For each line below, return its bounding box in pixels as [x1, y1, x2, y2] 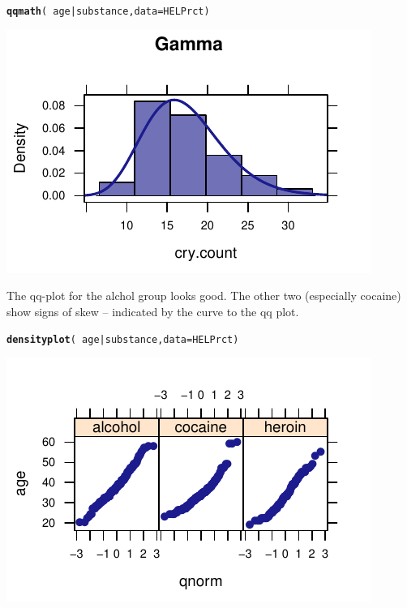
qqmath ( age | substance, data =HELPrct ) [6, 6, 210, 17]
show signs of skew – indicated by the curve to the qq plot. [6, 302, 299, 319]
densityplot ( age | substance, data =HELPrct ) [6, 334, 239, 346]
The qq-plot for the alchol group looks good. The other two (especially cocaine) [6, 287, 401, 304]
